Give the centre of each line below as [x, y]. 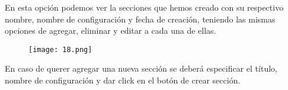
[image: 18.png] [60, 49]
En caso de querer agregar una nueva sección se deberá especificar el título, [141, 68]
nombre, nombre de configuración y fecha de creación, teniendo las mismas [140, 19]
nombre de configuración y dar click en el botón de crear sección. [123, 80]
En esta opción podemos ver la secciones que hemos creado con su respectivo [144, 7]
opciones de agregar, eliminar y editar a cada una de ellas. [111, 30]
